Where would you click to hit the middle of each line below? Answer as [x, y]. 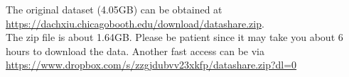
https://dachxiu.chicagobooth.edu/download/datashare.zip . [135, 23]
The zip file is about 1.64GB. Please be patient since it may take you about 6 [174, 37]
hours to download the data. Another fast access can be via [135, 51]
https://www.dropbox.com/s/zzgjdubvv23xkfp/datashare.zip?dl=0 [151, 65]
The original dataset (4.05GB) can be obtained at [114, 9]
